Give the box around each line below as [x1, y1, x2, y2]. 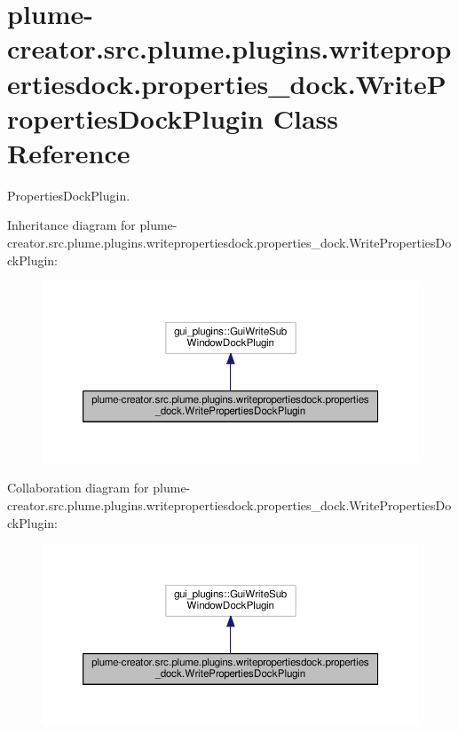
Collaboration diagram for [7, 478, 149, 497]
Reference [7, 134, 130, 170]
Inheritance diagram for [7, 216, 136, 234]
